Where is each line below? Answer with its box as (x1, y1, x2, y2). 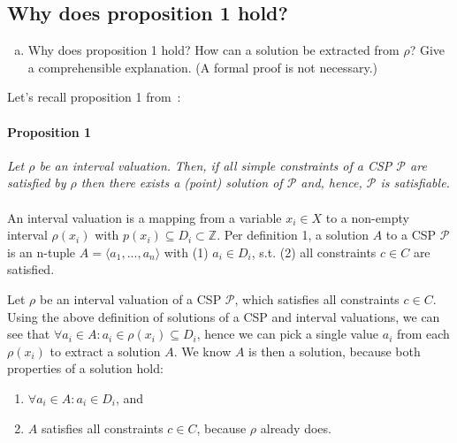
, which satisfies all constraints (234, 289, 400, 308)
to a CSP (385, 225, 437, 244)
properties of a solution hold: (7, 359, 164, 378)
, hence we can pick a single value (196, 325, 379, 343)
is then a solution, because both (248, 341, 421, 360)
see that (7, 325, 50, 343)
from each (396, 325, 450, 343)
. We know (173, 341, 232, 360)
